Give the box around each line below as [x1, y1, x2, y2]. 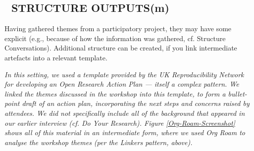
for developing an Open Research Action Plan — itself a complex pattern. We [4, 79, 239, 89]
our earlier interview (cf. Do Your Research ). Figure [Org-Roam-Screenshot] [4, 117, 235, 128]
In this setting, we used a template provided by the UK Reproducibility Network [4, 69, 244, 79]
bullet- [228, 88, 247, 99]
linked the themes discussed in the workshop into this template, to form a [4, 88, 226, 99]
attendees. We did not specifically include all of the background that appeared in [4, 107, 245, 118]
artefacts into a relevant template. [4, 52, 107, 62]
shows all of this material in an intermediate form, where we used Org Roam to [4, 127, 245, 138]
